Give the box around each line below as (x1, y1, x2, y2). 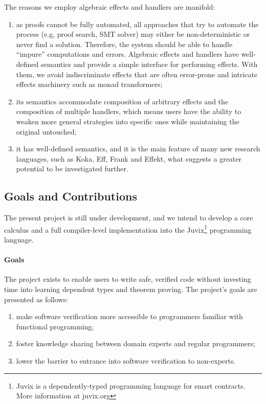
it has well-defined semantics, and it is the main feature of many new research (16, 143, 260, 154)
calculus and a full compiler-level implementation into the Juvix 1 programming (4, 222, 252, 235)
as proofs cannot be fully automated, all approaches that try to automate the (16, 18, 259, 29)
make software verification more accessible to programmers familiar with (16, 311, 243, 322)
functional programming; (16, 321, 94, 331)
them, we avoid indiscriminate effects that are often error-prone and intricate (16, 69, 258, 79)
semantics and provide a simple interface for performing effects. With (41, 58, 258, 69)
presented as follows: (4, 294, 69, 304)
